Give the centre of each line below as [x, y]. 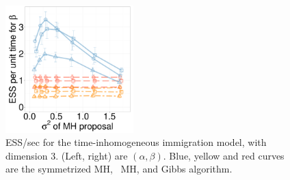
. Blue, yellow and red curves [224, 155]
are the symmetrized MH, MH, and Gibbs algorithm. [119, 169]
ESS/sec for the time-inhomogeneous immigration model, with [136, 142]
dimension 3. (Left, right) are [67, 155]
